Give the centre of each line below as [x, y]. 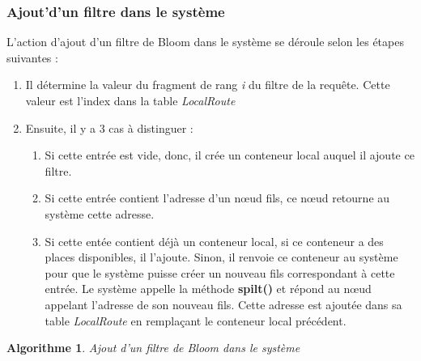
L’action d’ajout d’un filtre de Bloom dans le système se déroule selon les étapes [205, 42]
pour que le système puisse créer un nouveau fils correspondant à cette [220, 272]
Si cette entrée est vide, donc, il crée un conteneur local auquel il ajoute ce [230, 155]
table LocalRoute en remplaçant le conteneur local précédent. [196, 320]
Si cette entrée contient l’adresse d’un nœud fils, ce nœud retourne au [217, 198]
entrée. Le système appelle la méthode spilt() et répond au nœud [208, 289]
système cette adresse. [100, 213]
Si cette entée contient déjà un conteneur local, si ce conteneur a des [214, 241]
